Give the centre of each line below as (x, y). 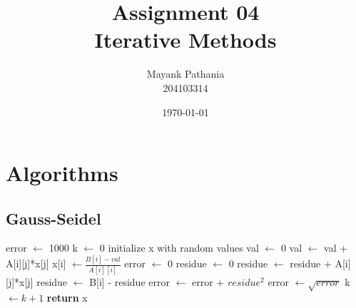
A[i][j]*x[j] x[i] (36, 263)
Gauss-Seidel (54, 218)
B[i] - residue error (129, 281)
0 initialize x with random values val (179, 248)
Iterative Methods (185, 40)
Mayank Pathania (185, 74)
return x (67, 298)
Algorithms (62, 173)
